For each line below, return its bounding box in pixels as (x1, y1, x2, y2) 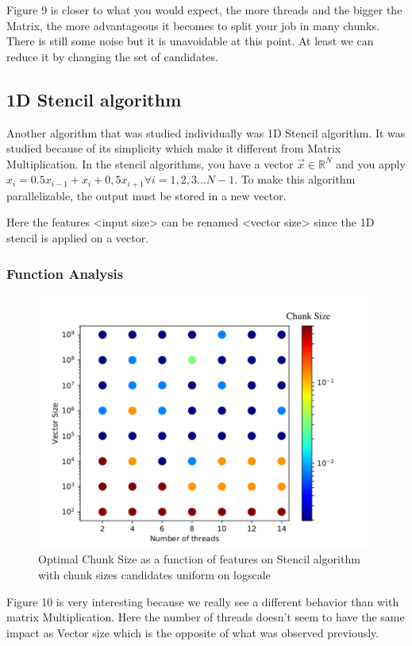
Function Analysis (6, 263, 124, 283)
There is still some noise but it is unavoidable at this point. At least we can (6, 33, 374, 49)
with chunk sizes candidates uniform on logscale (38, 567, 271, 582)
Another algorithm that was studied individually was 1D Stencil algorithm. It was (6, 124, 406, 141)
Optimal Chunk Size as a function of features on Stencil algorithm (38, 551, 360, 567)
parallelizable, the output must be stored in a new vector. (6, 187, 287, 203)
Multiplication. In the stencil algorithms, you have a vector (6, 155, 294, 172)
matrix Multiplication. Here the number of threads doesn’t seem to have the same (6, 609, 405, 625)
